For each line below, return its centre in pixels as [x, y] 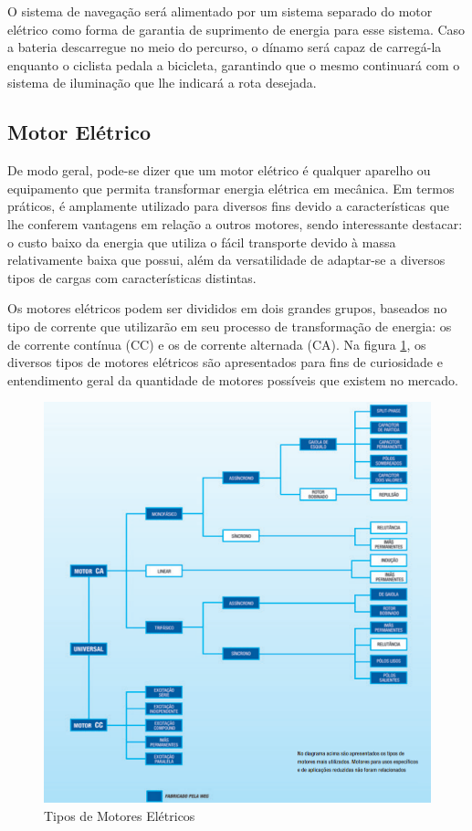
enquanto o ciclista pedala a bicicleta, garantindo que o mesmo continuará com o [234, 64]
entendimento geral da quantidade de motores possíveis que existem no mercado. [233, 379]
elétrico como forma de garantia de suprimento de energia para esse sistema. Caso [236, 29]
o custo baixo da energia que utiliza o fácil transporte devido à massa [202, 242]
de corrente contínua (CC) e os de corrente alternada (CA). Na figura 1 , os [217, 344]
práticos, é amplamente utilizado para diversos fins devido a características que [229, 206]
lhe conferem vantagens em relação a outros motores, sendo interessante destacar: [235, 223]
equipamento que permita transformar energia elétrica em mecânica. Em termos [231, 188]
